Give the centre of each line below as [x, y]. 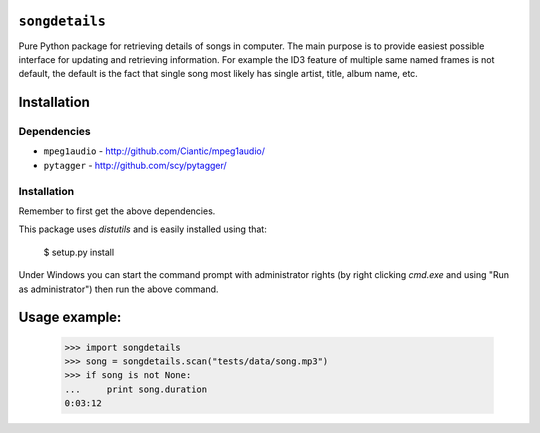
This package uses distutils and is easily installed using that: [142, 229]
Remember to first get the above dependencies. [117, 211]
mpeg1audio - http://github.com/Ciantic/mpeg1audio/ [154, 151]
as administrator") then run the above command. [118, 289]
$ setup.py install [79, 252]
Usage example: [70, 317]
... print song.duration [136, 389]
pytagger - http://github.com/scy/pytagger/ [135, 165]
